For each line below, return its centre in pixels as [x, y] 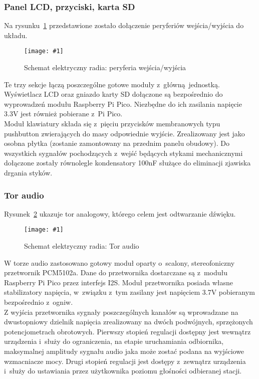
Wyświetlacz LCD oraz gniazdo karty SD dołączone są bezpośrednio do [113, 94]
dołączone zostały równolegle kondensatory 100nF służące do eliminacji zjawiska [127, 163]
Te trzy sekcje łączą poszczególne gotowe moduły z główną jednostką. [112, 84]
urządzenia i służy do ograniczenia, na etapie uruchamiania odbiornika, [114, 341]
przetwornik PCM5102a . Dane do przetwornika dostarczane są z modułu [116, 272]
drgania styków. [28, 172]
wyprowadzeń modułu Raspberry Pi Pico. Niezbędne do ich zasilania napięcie [123, 104]
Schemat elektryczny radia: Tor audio [82, 246]
